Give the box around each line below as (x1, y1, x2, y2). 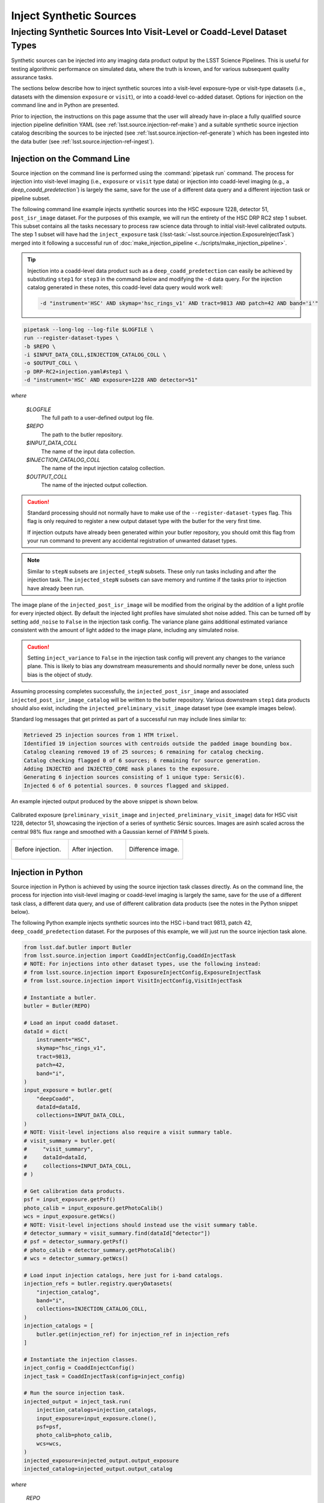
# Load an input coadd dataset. (23, 1020, 119, 1026)
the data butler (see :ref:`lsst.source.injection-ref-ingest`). (11, 138, 154, 145)
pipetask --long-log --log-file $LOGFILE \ (23, 326, 154, 333)
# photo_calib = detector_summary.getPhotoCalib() (23, 1246, 176, 1254)
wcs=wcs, (36, 1440, 62, 1447)
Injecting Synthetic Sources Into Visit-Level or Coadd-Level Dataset (11, 26, 287, 37)
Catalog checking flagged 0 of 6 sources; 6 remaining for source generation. (23, 757, 261, 764)
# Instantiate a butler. (23, 994, 97, 1001)
